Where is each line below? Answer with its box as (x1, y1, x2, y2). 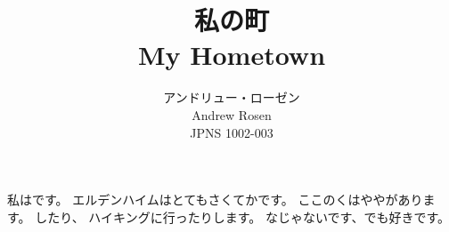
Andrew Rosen (192, 105, 272, 124)
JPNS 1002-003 (190, 123, 273, 141)
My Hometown (137, 36, 326, 73)
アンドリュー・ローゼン (163, 88, 300, 107)
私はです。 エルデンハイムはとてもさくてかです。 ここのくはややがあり (7, 190, 423, 209)
